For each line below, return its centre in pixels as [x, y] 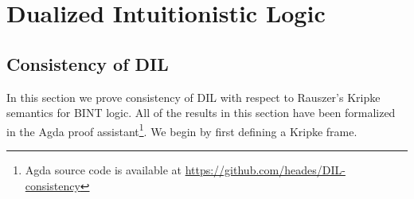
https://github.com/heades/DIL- [265, 170]
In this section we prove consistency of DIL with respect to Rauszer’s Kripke [193, 97]
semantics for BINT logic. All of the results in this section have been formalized [201, 113]
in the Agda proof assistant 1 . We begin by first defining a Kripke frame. [182, 130]
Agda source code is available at [103, 170]
